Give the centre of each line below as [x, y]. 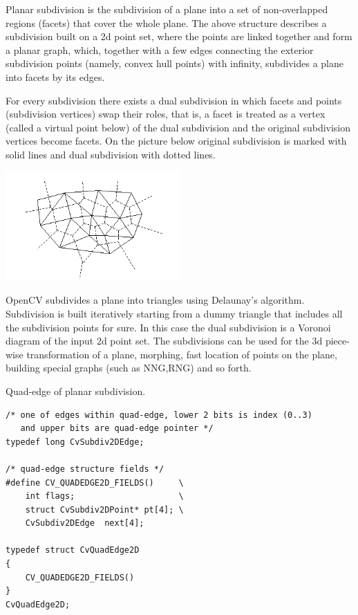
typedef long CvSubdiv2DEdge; [75, 442]
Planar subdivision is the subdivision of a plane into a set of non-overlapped [167, 9]
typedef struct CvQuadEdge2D [73, 550]
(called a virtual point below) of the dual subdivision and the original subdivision [178, 127]
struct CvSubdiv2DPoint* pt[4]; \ [104, 510]
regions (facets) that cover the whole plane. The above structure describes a [166, 22]
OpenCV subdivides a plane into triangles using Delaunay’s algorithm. [155, 300]
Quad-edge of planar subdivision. [76, 391]
